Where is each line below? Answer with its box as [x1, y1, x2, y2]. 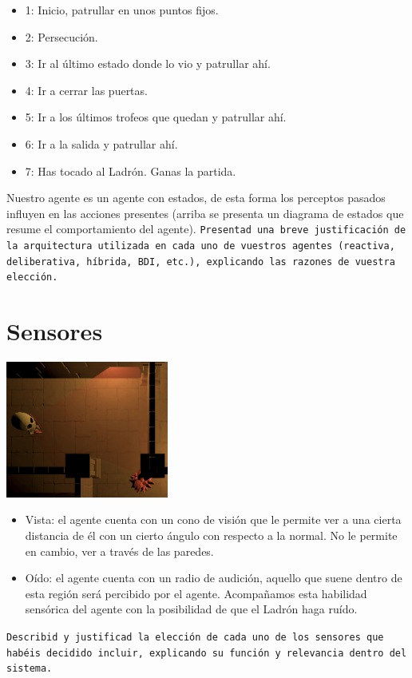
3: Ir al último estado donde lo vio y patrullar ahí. [25, 55, 271, 72]
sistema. [6, 663, 53, 675]
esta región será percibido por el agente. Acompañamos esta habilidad [25, 585, 367, 601]
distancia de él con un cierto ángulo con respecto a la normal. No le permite [25, 527, 398, 544]
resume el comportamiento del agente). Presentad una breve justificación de [6, 220, 406, 237]
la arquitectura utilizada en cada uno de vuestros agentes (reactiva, [6, 240, 395, 252]
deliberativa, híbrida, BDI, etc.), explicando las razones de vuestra [6, 256, 395, 268]
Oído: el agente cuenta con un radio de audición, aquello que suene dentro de [25, 569, 402, 586]
